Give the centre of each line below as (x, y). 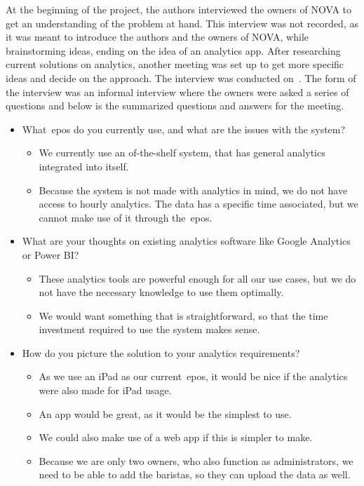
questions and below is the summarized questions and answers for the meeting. (175, 106)
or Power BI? (50, 254)
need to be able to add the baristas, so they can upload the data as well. (195, 474)
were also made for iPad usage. (105, 390)
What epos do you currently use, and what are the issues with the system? (184, 129)
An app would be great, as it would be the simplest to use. (165, 413)
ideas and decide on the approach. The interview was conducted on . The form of (181, 77)
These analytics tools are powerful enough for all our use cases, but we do (197, 278)
